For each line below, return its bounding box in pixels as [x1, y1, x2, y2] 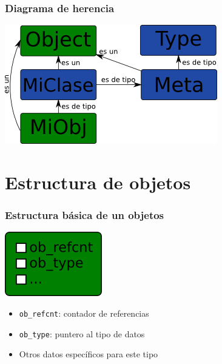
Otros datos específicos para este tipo [19, 348, 158, 360]
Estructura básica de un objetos [5, 207, 164, 223]
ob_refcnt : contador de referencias [19, 307, 149, 319]
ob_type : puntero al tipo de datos [19, 327, 145, 340]
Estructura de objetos [5, 170, 191, 194]
